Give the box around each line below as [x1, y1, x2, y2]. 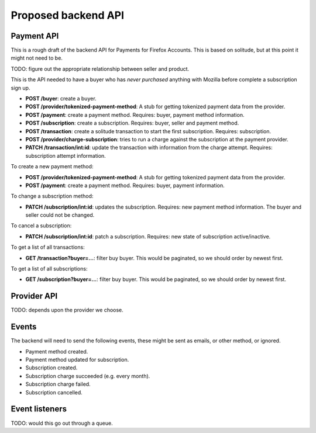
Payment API [11, 31, 59, 41]
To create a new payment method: [11, 163, 94, 170]
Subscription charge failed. [25, 380, 91, 388]
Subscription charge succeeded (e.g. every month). [25, 372, 150, 379]
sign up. [11, 84, 30, 91]
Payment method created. [25, 348, 88, 355]
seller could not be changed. [25, 212, 95, 219]
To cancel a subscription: [11, 222, 72, 229]
